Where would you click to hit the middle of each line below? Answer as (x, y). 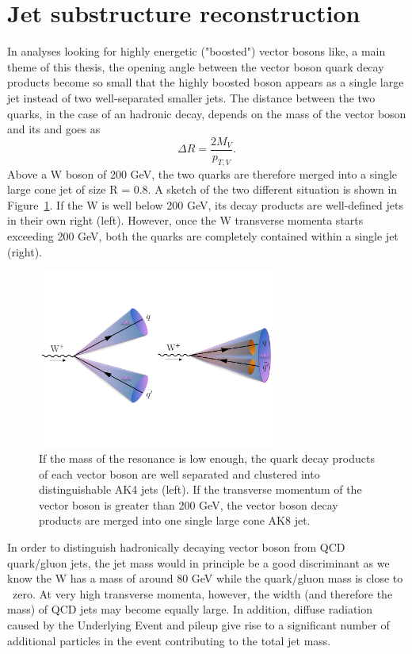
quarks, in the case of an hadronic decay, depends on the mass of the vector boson (207, 113)
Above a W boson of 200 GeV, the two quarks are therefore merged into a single (202, 173)
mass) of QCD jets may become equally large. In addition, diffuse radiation (190, 609)
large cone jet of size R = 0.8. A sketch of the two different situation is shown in (202, 189)
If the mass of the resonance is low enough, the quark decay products (207, 458)
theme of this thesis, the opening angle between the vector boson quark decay (196, 66)
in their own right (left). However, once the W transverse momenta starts (185, 220)
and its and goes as (54, 129)
